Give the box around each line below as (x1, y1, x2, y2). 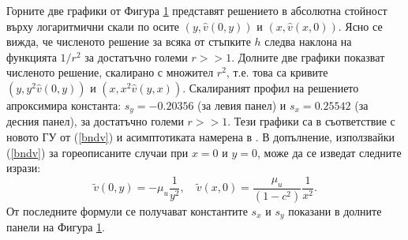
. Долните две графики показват (231, 48, 385, 65)
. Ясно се (338, 17, 383, 34)
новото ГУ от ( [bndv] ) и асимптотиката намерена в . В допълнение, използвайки (6, 129, 395, 145)
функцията (6, 48, 57, 65)
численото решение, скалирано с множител (6, 64, 214, 81)
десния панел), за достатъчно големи (6, 113, 184, 129)
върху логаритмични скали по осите (6, 17, 180, 34)
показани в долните (288, 202, 382, 219)
